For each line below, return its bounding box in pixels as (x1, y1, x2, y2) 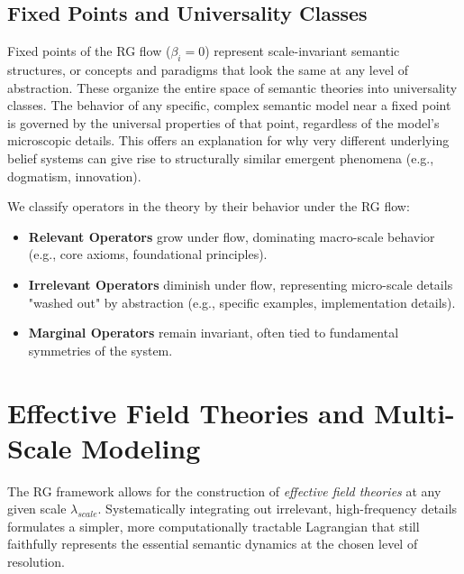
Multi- (374, 393, 455, 430)
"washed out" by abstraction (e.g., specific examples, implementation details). (28, 292, 456, 311)
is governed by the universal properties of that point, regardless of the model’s (7, 113, 440, 132)
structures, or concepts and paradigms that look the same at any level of (7, 60, 409, 79)
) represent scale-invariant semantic (205, 42, 400, 60)
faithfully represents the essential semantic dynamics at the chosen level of (7, 534, 418, 553)
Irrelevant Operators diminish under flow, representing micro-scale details (28, 274, 453, 293)
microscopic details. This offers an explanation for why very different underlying (7, 131, 450, 150)
